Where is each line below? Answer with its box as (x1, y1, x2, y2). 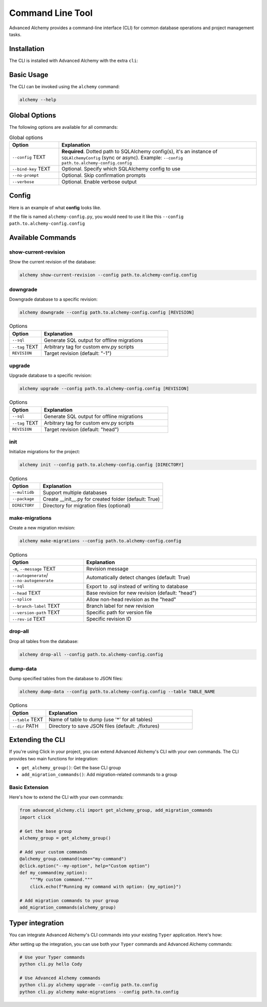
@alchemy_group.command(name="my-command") (19, 856, 127, 862)
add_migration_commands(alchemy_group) (19, 904, 116, 910)
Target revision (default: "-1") (44, 350, 112, 357)
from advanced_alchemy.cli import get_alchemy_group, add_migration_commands (19, 807, 213, 813)
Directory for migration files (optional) (43, 502, 131, 509)
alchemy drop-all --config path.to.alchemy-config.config (19, 651, 163, 657)
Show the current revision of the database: (9, 259, 96, 265)
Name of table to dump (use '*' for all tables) (48, 716, 153, 723)
